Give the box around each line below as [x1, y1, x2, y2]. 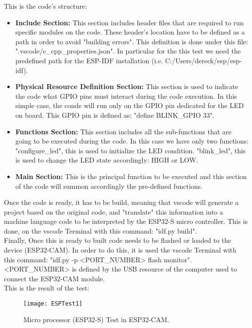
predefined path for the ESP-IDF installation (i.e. [15, 55, 163, 65]
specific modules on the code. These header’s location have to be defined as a [15, 27, 245, 37]
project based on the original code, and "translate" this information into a [4, 206, 223, 217]
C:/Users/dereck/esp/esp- [165, 55, 242, 65]
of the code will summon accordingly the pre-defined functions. [15, 181, 203, 191]
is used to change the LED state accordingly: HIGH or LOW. [15, 155, 198, 165]
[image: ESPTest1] [23, 300, 83, 308]
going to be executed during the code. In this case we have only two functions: [15, 136, 249, 146]
